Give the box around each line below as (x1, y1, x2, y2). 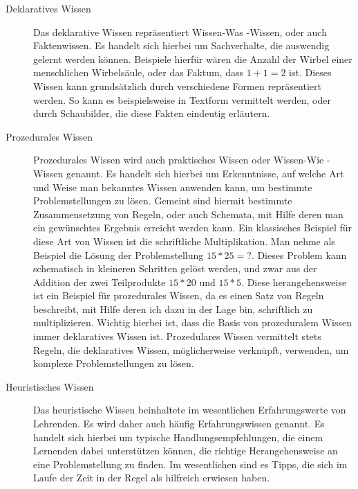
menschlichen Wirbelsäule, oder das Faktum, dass (33, 65, 243, 80)
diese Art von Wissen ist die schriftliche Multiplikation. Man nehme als (33, 233, 335, 248)
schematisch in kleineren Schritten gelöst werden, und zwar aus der (33, 261, 317, 276)
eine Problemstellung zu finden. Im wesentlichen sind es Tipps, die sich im (33, 456, 348, 471)
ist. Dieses (289, 65, 332, 80)
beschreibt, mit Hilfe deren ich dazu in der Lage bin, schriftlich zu (33, 301, 313, 316)
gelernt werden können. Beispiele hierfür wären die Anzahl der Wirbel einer (33, 51, 352, 66)
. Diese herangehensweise (241, 274, 347, 289)
